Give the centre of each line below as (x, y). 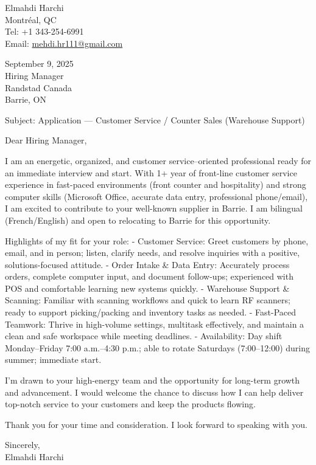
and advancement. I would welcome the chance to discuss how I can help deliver (154, 392)
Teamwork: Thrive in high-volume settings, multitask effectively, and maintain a (155, 324)
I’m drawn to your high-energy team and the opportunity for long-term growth (153, 380)
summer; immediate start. (53, 360)
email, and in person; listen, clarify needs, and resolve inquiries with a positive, (153, 253)
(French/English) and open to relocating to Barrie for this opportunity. (138, 220)
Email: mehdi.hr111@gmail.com (64, 43)
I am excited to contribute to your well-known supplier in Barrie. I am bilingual (154, 208)
